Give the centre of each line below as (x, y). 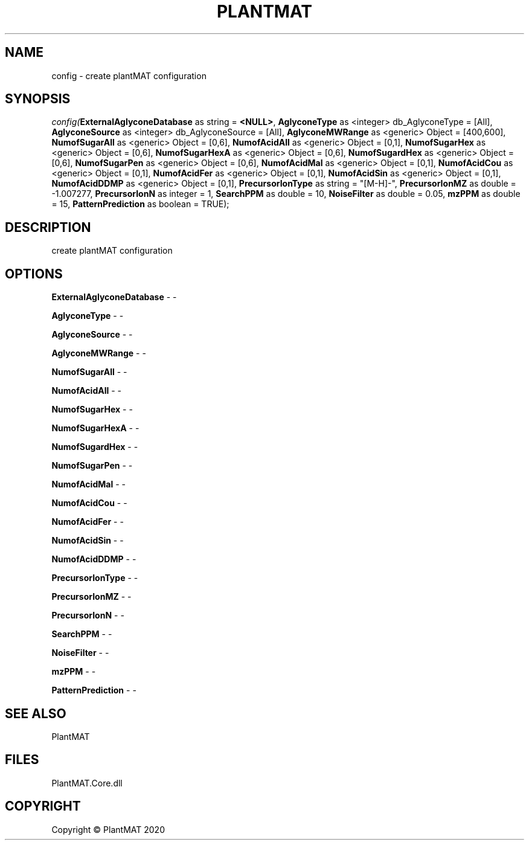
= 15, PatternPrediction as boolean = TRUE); (140, 204)
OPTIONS (34, 274)
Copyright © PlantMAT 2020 (108, 829)
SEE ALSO (36, 713)
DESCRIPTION (48, 227)
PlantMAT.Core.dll (87, 783)
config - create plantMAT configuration (129, 76)
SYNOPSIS (38, 99)
